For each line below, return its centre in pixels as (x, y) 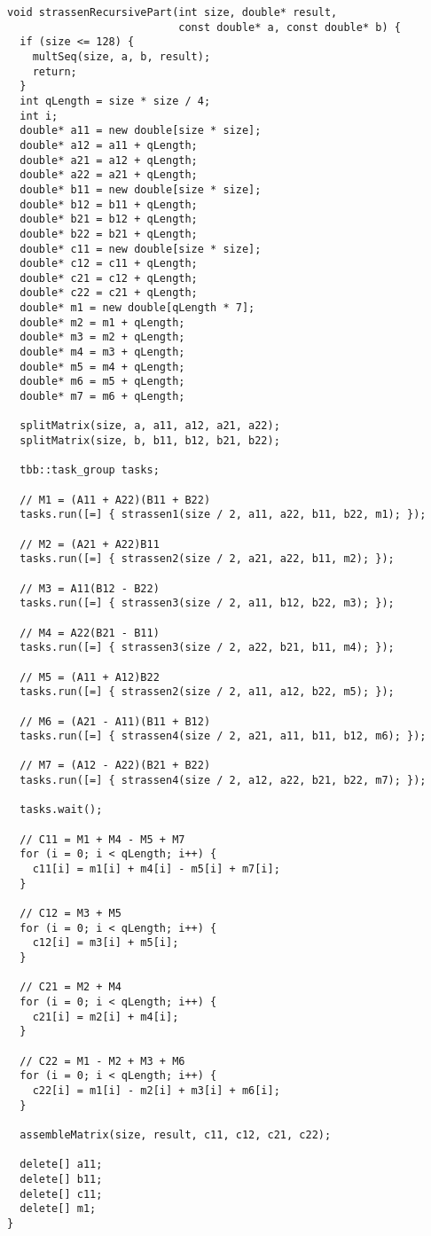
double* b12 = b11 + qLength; (109, 204)
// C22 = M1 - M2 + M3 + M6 (102, 1061)
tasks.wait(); (61, 810)
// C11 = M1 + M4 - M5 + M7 (102, 839)
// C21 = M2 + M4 (71, 987)
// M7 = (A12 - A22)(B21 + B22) (115, 766)
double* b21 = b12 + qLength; (109, 219)
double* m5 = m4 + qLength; (102, 367)
